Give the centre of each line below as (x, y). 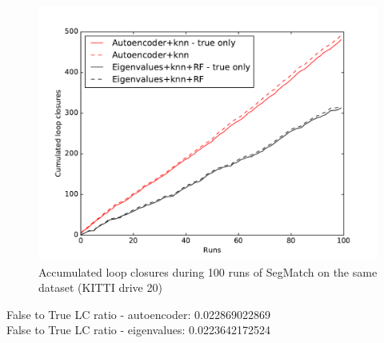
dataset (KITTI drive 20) (100, 287)
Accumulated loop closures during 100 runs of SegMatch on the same (208, 271)
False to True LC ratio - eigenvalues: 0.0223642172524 (138, 330)
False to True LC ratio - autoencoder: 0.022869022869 (138, 314)
